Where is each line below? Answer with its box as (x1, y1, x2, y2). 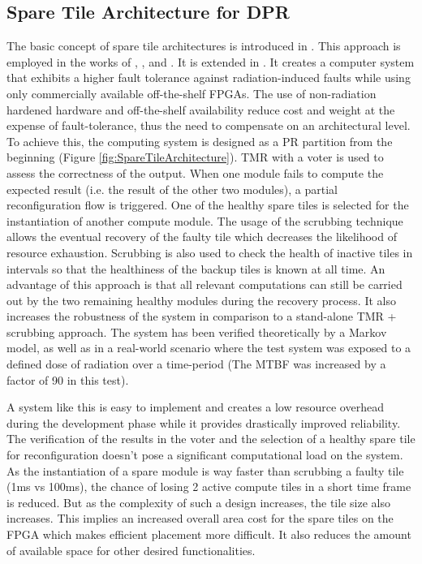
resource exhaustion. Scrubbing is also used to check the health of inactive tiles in (6, 243, 413, 260)
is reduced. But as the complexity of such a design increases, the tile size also (6, 493, 390, 510)
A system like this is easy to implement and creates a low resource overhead (6, 398, 384, 415)
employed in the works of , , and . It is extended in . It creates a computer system (6, 53, 415, 70)
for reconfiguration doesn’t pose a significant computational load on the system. (6, 446, 403, 463)
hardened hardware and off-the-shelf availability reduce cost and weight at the (6, 101, 395, 118)
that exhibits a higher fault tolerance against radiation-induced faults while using (6, 69, 411, 86)
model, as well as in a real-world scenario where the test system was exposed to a (6, 339, 411, 356)
